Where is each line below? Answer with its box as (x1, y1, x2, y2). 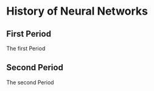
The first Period (6, 45, 46, 52)
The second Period (6, 78, 54, 86)
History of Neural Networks (6, 4, 148, 18)
